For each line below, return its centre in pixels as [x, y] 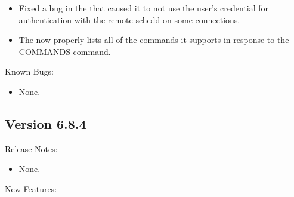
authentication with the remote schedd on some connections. [129, 19]
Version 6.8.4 [46, 123]
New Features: [31, 188]
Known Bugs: [29, 71]
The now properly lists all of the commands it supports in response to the [154, 40]
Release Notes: [31, 148]
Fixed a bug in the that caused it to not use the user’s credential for [144, 8]
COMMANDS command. [65, 51]
